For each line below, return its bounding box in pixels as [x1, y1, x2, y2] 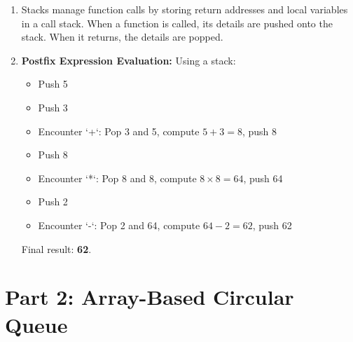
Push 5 [38, 76, 68, 91]
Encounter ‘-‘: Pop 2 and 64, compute [38, 217, 200, 232]
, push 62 [252, 217, 292, 232]
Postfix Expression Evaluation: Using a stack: [21, 53, 236, 67]
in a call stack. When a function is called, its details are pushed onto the [21, 15, 333, 30]
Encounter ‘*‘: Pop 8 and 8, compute [38, 170, 197, 185]
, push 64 [243, 170, 283, 185]
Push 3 [38, 100, 68, 114]
